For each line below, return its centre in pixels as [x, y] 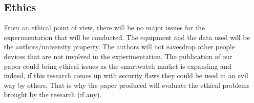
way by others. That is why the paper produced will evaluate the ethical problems [127, 85]
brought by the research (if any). [53, 94]
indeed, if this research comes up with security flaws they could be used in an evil [126, 75]
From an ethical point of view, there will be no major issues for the [105, 28]
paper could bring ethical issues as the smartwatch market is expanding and [118, 66]
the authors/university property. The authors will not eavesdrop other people [119, 47]
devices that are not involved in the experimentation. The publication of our [118, 56]
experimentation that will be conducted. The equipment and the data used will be [127, 37]
